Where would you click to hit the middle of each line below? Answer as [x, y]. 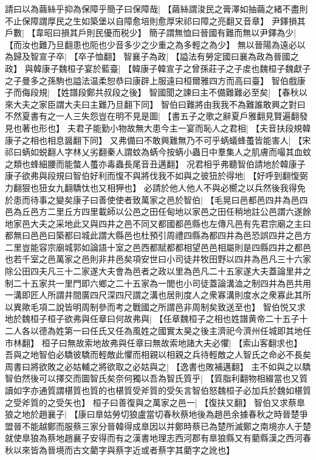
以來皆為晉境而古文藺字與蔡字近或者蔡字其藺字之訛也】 [124, 449]
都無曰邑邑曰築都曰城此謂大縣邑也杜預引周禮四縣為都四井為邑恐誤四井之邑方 [158, 235]
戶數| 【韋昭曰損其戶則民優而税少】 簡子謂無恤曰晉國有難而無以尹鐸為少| [151, 33]
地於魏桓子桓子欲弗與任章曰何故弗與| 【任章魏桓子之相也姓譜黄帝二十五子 [152, 319]
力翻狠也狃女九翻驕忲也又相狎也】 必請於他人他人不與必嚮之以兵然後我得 [151, 187]
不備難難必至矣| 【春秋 [254, 92]
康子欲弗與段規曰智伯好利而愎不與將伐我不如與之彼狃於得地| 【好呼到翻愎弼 [156, 176]
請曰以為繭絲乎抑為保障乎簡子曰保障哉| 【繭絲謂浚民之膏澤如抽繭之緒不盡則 [156, 9]
